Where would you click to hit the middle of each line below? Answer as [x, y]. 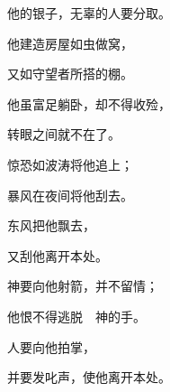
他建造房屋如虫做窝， [70, 43]
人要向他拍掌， [51, 346]
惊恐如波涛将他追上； [70, 164]
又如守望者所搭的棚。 [70, 74]
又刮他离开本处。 [58, 255]
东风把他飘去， [51, 225]
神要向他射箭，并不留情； [83, 286]
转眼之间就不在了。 [64, 134]
